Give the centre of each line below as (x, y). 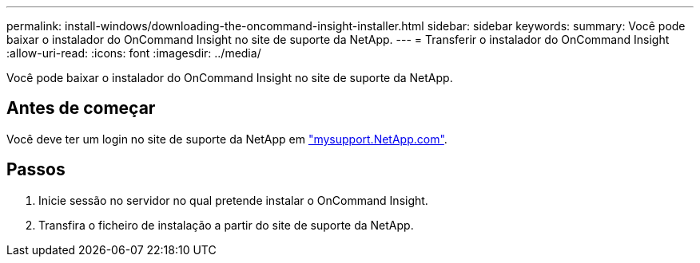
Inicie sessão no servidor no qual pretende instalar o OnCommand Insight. (233, 200)
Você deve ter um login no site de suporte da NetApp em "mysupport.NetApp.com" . (227, 139)
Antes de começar (81, 108)
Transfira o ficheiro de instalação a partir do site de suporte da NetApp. (226, 225)
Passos (36, 170)
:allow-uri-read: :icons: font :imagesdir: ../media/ (134, 53)
